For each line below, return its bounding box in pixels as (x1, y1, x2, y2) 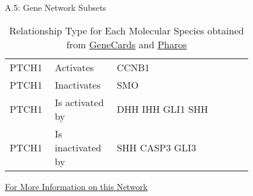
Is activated (54, 95, 104, 109)
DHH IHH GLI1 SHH (117, 102, 208, 116)
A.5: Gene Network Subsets (5, 1, 106, 13)
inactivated (54, 140, 101, 154)
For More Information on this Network (5, 180, 148, 192)
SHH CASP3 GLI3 (117, 140, 196, 154)
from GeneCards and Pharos (66, 37, 187, 51)
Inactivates (54, 77, 101, 92)
